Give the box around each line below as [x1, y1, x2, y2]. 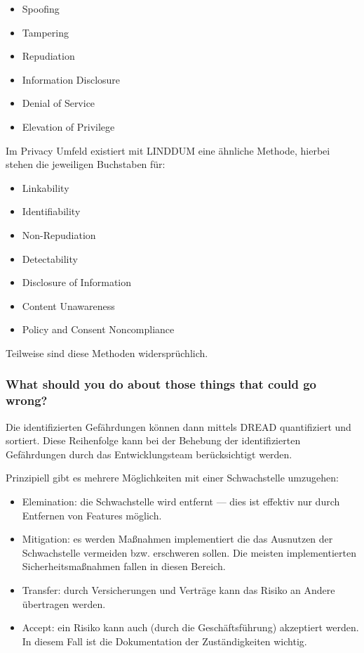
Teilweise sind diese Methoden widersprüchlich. [6, 345, 208, 360]
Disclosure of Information [22, 275, 132, 290]
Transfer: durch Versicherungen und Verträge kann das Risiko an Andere [22, 582, 335, 597]
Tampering [22, 25, 69, 39]
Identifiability [22, 204, 81, 219]
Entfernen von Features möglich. [22, 507, 162, 522]
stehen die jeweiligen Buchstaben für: [6, 157, 166, 172]
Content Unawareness [22, 298, 115, 313]
